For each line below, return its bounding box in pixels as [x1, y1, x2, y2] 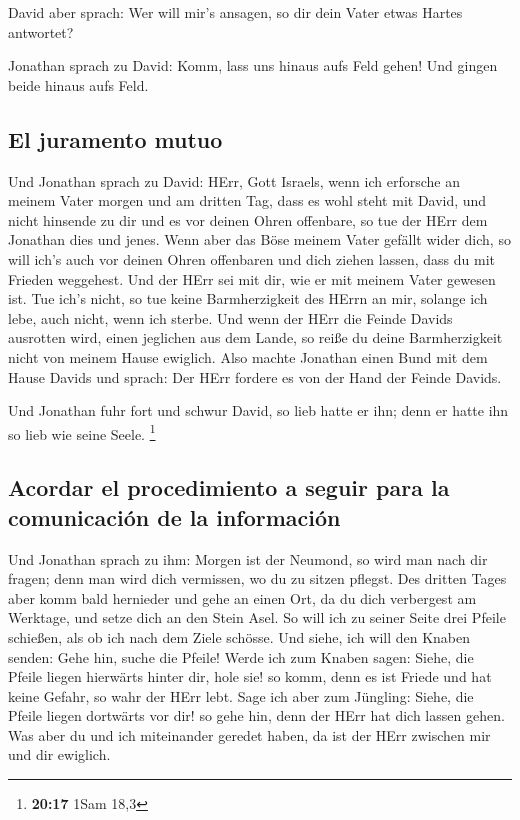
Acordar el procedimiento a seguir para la [8, 472, 450, 503]
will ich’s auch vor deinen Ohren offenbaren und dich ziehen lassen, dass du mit [8, 248, 496, 269]
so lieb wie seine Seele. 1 [8, 420, 156, 444]
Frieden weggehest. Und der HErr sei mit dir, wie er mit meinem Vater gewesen [8, 268, 496, 289]
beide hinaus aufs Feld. [8, 74, 149, 95]
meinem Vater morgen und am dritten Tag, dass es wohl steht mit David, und [8, 190, 487, 211]
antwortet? [8, 21, 74, 42]
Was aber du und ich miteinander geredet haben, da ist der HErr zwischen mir [8, 724, 491, 745]
